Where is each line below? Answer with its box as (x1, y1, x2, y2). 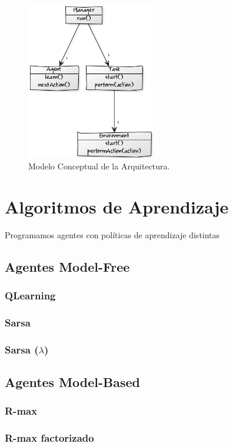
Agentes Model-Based (5, 372, 141, 391)
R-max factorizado (5, 431, 94, 445)
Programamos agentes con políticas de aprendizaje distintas (5, 228, 220, 241)
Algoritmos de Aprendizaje (5, 194, 229, 218)
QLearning (5, 288, 56, 302)
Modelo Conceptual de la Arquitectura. (28, 159, 170, 172)
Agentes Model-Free (5, 257, 130, 275)
